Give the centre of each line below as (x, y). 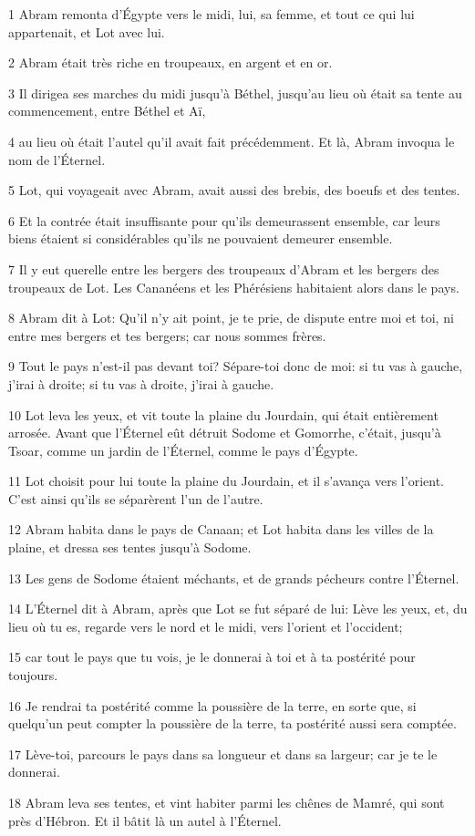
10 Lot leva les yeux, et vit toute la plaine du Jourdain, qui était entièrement (223, 414)
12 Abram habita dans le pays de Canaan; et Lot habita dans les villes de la (221, 529)
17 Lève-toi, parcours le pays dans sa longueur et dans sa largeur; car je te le (223, 753)
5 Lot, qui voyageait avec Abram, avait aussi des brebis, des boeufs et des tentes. (234, 190)
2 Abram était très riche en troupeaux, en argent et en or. (170, 62)
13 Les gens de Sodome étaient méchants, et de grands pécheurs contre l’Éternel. (234, 578)
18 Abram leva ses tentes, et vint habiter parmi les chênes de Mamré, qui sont (227, 802)
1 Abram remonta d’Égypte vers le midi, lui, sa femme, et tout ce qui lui (212, 14)
